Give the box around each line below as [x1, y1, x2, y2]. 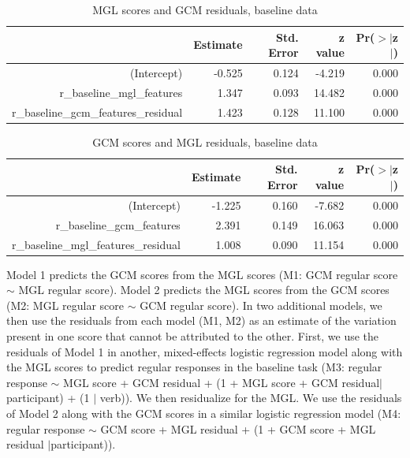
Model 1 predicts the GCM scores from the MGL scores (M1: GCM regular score [6, 266, 398, 282]
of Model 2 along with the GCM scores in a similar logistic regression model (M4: [6, 404, 401, 421]
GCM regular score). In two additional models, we [140, 296, 382, 313]
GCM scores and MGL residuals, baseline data [92, 133, 318, 150]
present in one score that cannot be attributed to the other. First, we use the [6, 328, 379, 344]
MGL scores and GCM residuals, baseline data [92, 2, 318, 17]
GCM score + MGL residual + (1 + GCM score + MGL [100, 420, 376, 437]
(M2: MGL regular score [6, 296, 125, 313]
